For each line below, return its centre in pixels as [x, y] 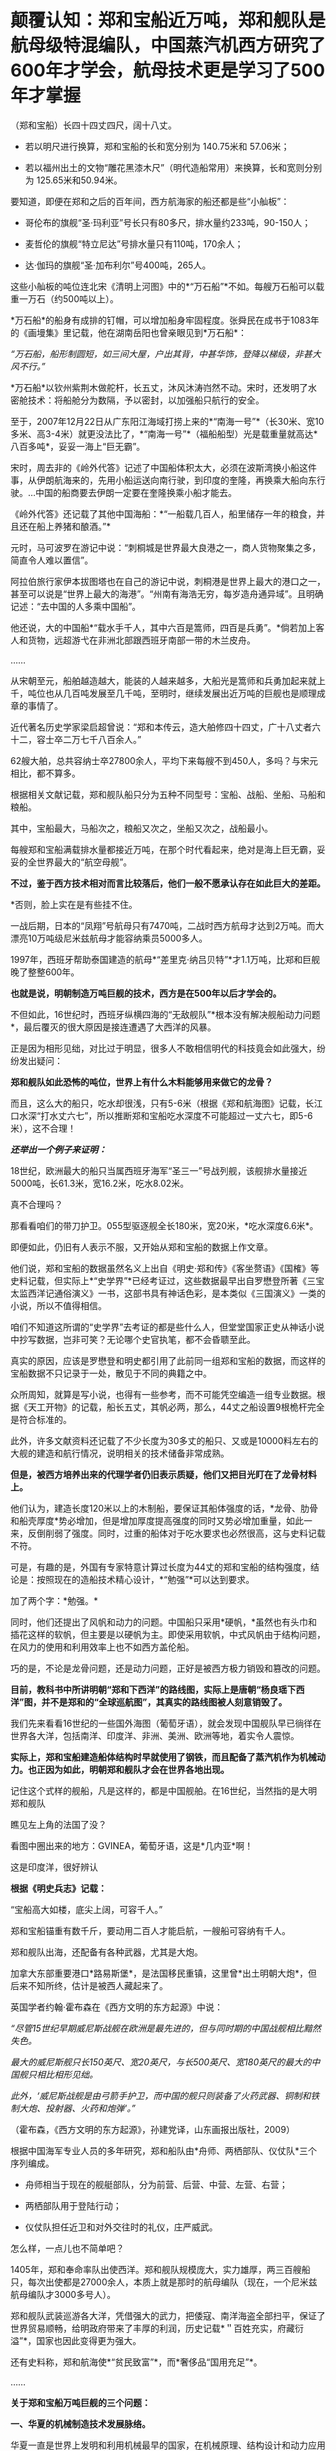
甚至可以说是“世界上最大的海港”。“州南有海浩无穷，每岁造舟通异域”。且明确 [167, 593]
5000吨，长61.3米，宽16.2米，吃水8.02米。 [100, 1183]
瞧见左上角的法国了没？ [58, 1824]
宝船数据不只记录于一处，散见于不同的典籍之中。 [111, 1373]
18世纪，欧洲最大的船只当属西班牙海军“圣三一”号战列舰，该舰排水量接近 [159, 1170]
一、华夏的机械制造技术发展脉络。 [80, 2423]
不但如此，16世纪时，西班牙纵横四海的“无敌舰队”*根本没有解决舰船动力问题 [165, 1014]
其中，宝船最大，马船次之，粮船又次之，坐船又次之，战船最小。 [141, 828]
